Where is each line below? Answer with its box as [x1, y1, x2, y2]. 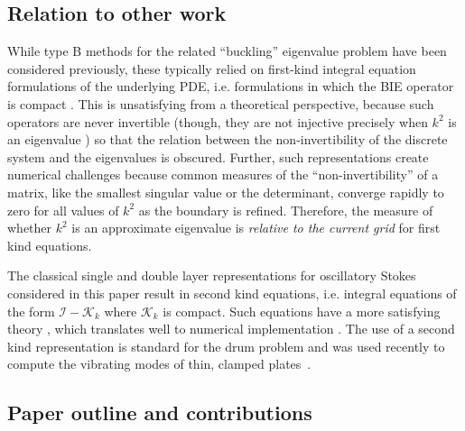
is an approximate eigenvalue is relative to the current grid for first [71, 218, 441, 237]
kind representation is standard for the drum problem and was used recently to [7, 336, 445, 355]
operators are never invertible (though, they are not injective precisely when [7, 112, 428, 131]
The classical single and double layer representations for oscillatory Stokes [7, 266, 416, 285]
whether [7, 218, 52, 237]
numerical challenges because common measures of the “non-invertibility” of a [7, 165, 439, 184]
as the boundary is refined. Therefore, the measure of [138, 200, 433, 219]
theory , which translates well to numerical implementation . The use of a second [7, 319, 455, 338]
